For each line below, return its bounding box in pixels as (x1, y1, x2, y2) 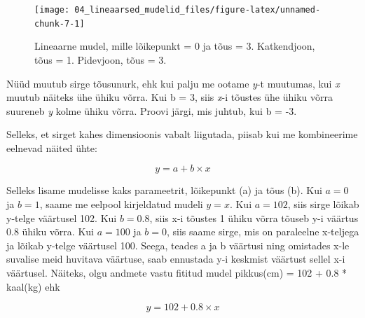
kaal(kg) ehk (6, 279, 60, 293)
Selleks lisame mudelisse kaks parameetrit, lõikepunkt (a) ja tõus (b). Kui (6, 183, 322, 198)
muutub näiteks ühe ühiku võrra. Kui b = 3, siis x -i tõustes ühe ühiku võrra (6, 90, 333, 104)
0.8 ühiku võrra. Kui (6, 224, 94, 239)
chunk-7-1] (34, 18, 85, 29)
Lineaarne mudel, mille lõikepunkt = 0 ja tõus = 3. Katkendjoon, (34, 39, 315, 53)
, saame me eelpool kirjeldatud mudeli (39, 197, 203, 212)
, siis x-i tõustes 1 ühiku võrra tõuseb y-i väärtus (149, 210, 359, 225)
